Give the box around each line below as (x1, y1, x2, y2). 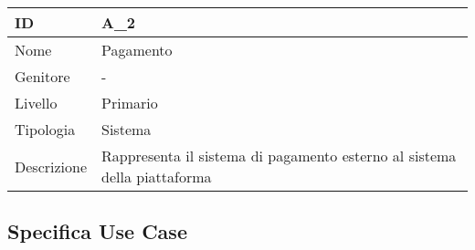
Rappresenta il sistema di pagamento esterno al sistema (101, 145, 457, 166)
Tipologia (15, 119, 76, 140)
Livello (15, 92, 58, 113)
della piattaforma (101, 166, 212, 187)
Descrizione (15, 155, 88, 177)
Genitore (15, 66, 70, 87)
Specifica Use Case (7, 217, 187, 245)
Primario (101, 92, 158, 113)
